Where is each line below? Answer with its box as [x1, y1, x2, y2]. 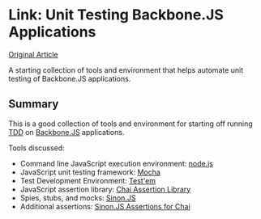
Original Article [8, 49, 58, 59]
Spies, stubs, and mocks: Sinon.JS [19, 192, 136, 203]
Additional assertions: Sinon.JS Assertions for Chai [19, 201, 190, 211]
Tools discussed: [8, 143, 65, 153]
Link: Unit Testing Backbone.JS [8, 6, 225, 24]
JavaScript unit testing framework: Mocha [19, 167, 160, 177]
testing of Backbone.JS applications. [8, 74, 131, 83]
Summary [8, 97, 59, 111]
